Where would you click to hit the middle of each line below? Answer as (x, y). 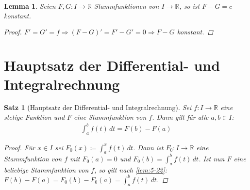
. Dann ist (148, 147)
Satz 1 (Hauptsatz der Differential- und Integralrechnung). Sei (98, 107)
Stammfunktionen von (127, 6)
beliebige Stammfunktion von (46, 169)
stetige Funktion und (34, 117)
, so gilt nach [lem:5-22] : (131, 169)
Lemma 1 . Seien (30, 6)
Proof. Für (20, 147)
